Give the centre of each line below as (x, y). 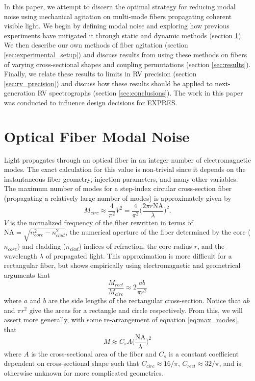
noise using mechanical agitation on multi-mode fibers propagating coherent (118, 16)
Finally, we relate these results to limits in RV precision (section (100, 74)
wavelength (21, 255)
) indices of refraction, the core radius (135, 246)
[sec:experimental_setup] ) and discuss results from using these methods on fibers (126, 54)
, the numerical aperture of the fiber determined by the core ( (158, 232)
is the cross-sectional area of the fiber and (94, 353)
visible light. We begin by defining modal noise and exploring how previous (117, 26)
